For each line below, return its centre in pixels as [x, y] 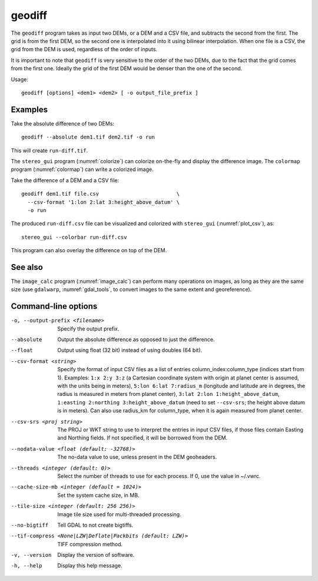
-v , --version [31, 555]
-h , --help [26, 566]
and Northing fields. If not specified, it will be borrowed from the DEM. [143, 438]
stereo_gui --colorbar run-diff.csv [74, 237]
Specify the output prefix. [88, 329]
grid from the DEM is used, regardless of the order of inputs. [84, 49]
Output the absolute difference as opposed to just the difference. [136, 339]
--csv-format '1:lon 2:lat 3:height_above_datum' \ [103, 202]
